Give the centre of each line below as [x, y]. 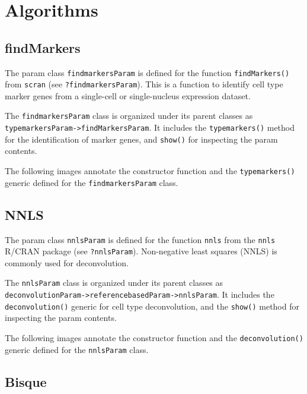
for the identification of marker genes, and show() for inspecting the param [141, 139]
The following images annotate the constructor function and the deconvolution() [154, 338]
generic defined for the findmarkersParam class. [92, 182]
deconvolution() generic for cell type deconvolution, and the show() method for [152, 306]
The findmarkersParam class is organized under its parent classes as [129, 116]
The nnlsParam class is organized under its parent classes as [114, 283]
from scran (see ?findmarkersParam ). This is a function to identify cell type [144, 84]
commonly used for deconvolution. [67, 262]
